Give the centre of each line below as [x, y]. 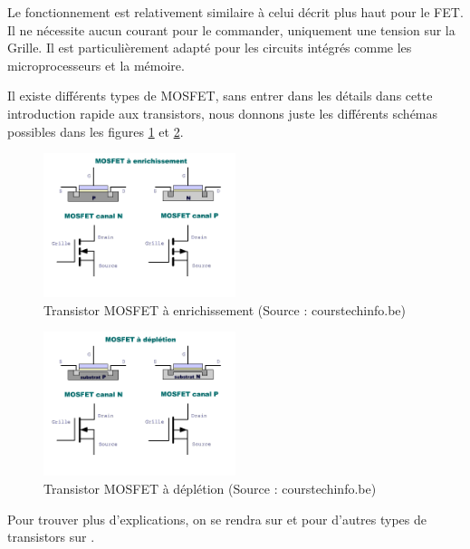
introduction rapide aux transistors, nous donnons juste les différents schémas [223, 113]
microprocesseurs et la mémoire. [96, 65]
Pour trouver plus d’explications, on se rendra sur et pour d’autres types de [217, 519]
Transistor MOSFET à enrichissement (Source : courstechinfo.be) [225, 309]
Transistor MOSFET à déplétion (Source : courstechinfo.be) [210, 488]
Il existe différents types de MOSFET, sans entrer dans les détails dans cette [220, 96]
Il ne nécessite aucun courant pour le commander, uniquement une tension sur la [231, 29]
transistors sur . [51, 537]
